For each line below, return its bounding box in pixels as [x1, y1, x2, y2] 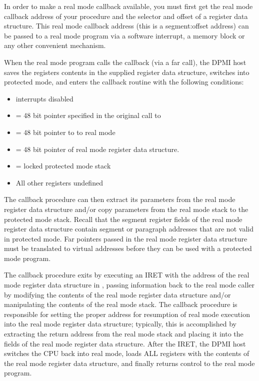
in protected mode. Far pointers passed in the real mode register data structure [4, 233, 247, 243]
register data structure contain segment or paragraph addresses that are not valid [4, 223, 253, 234]
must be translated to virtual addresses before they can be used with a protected [4, 243, 252, 253]
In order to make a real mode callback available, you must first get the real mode [4, 1, 253, 11]
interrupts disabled [15, 93, 73, 103]
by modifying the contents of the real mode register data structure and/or [4, 289, 231, 299]
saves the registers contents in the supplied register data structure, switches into [4, 66, 249, 77]
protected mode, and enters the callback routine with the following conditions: [4, 76, 244, 87]
